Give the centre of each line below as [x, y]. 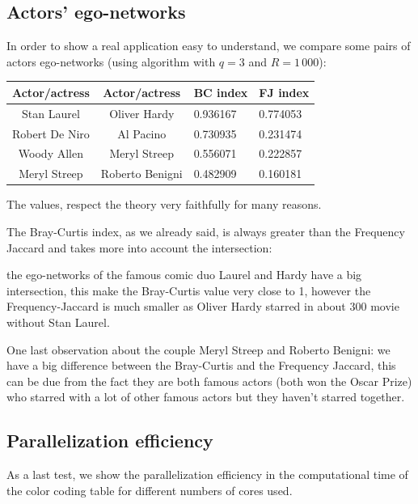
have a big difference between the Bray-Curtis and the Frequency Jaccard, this [201, 365]
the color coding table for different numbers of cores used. [150, 490]
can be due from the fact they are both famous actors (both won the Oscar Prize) [209, 381]
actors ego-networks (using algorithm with [111, 61]
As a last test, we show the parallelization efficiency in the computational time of [207, 474]
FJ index [284, 92]
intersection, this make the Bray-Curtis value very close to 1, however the [189, 290]
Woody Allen [51, 153]
